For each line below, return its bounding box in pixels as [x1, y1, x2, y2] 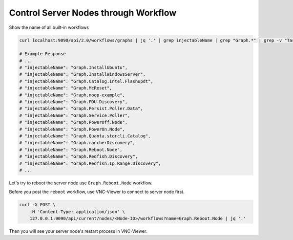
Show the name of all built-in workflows [9, 24, 89, 30]
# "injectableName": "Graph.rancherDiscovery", [19, 140, 135, 146]
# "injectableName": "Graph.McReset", [19, 86, 112, 91]
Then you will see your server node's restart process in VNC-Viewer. [9, 228, 147, 234]
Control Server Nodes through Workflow [9, 7, 177, 18]
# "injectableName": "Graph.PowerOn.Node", [19, 126, 126, 132]
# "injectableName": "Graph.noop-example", [19, 92, 126, 98]
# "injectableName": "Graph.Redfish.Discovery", [19, 154, 138, 159]
